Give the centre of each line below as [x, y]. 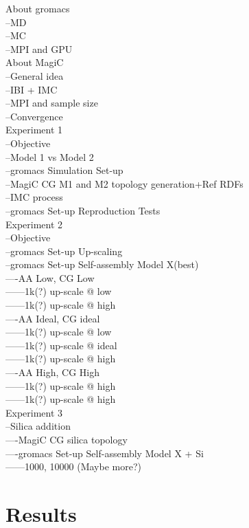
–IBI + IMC [32, 89]
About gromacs [38, 8]
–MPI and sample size [52, 103]
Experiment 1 [34, 130]
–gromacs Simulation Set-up [64, 170]
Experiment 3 [34, 412]
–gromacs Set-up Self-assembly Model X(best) [102, 264]
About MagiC [35, 62]
